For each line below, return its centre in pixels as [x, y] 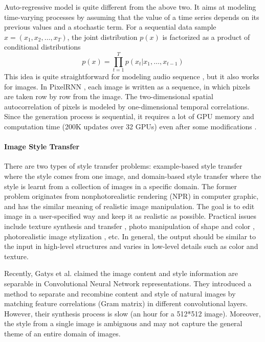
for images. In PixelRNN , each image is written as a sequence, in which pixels [127, 86]
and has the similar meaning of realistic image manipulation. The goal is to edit [129, 206]
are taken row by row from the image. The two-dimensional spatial [109, 96]
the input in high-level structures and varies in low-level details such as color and [131, 246]
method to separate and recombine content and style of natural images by [120, 293]
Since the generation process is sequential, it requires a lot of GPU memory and [129, 116]
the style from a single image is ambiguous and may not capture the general [123, 323]
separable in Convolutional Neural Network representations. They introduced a [128, 283]
